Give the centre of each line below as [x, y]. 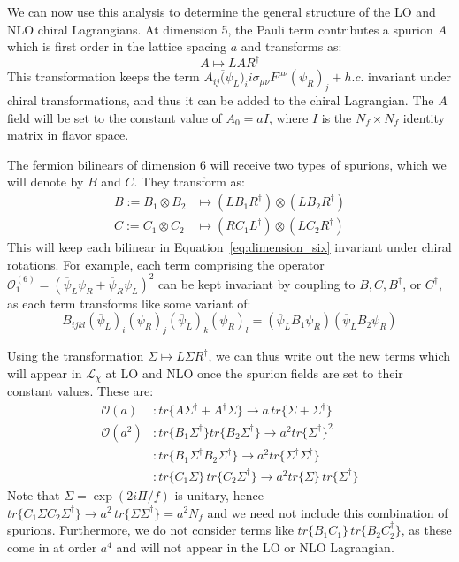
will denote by [46, 182]
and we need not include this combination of [328, 512]
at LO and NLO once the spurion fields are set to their [254, 372]
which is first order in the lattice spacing [117, 46]
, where [288, 117]
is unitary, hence [219, 494]
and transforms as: [291, 46]
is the [337, 117]
